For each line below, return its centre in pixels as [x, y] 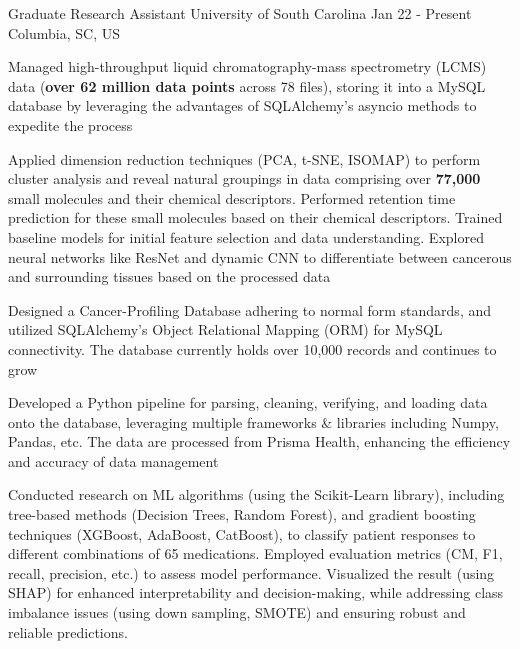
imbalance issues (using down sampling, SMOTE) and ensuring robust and [237, 612]
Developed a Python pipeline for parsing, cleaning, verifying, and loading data [248, 402]
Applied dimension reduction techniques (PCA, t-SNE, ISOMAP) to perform [244, 158]
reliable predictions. [68, 631]
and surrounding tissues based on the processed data [169, 276]
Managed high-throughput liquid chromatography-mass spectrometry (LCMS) [247, 66]
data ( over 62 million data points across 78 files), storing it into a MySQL [247, 85]
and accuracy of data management [113, 460]
